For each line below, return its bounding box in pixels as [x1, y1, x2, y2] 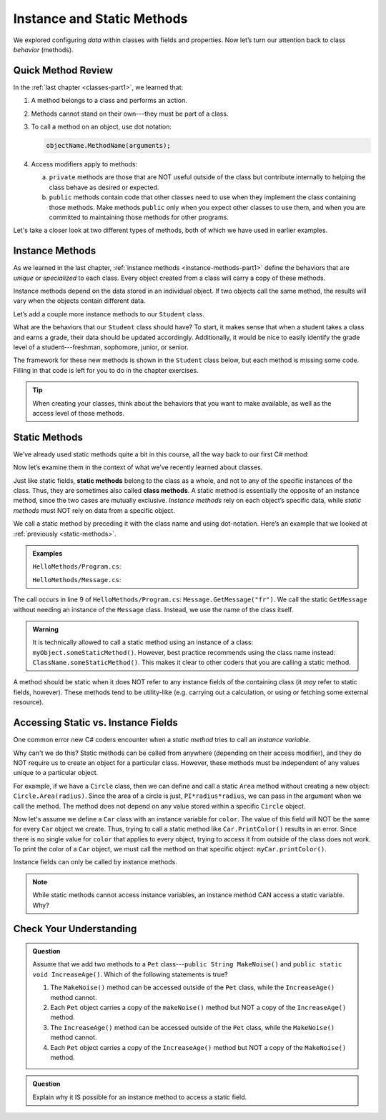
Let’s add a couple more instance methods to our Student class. [13, 309, 205, 318]
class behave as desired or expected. [49, 183, 159, 191]
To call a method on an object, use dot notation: [31, 122, 172, 131]
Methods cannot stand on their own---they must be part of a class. [31, 109, 229, 118]
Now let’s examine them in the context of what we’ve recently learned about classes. [13, 463, 263, 471]
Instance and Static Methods [13, 11, 188, 26]
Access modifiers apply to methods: [31, 159, 138, 168]
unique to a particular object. [13, 769, 99, 777]
